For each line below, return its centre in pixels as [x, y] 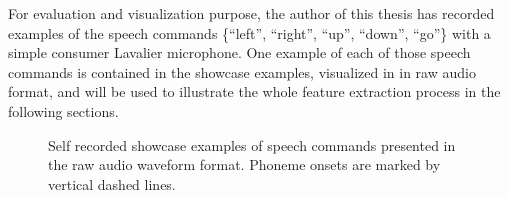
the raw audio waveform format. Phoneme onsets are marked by [244, 164]
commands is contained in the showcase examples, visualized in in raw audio [242, 71]
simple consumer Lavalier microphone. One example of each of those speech [239, 52]
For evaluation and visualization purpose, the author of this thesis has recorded [251, 13]
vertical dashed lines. [112, 183]
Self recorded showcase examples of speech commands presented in [252, 144]
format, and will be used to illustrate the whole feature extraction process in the [254, 91]
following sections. [63, 110]
